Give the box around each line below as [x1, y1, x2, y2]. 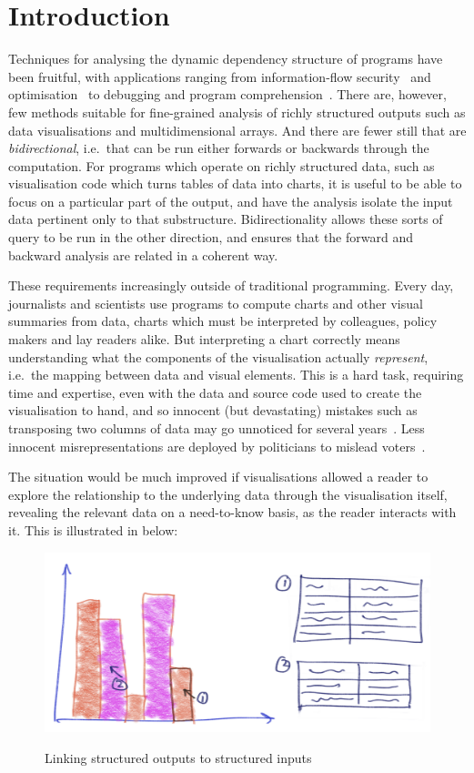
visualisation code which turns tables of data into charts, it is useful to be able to [8, 174, 462, 193]
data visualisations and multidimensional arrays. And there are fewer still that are [8, 120, 467, 139]
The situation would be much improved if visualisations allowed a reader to [8, 467, 429, 486]
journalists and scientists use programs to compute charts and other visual [8, 293, 423, 312]
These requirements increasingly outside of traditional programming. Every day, [8, 276, 454, 295]
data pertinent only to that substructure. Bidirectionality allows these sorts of [8, 209, 443, 229]
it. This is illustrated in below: [8, 520, 178, 539]
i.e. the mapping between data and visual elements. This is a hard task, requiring [8, 365, 464, 384]
